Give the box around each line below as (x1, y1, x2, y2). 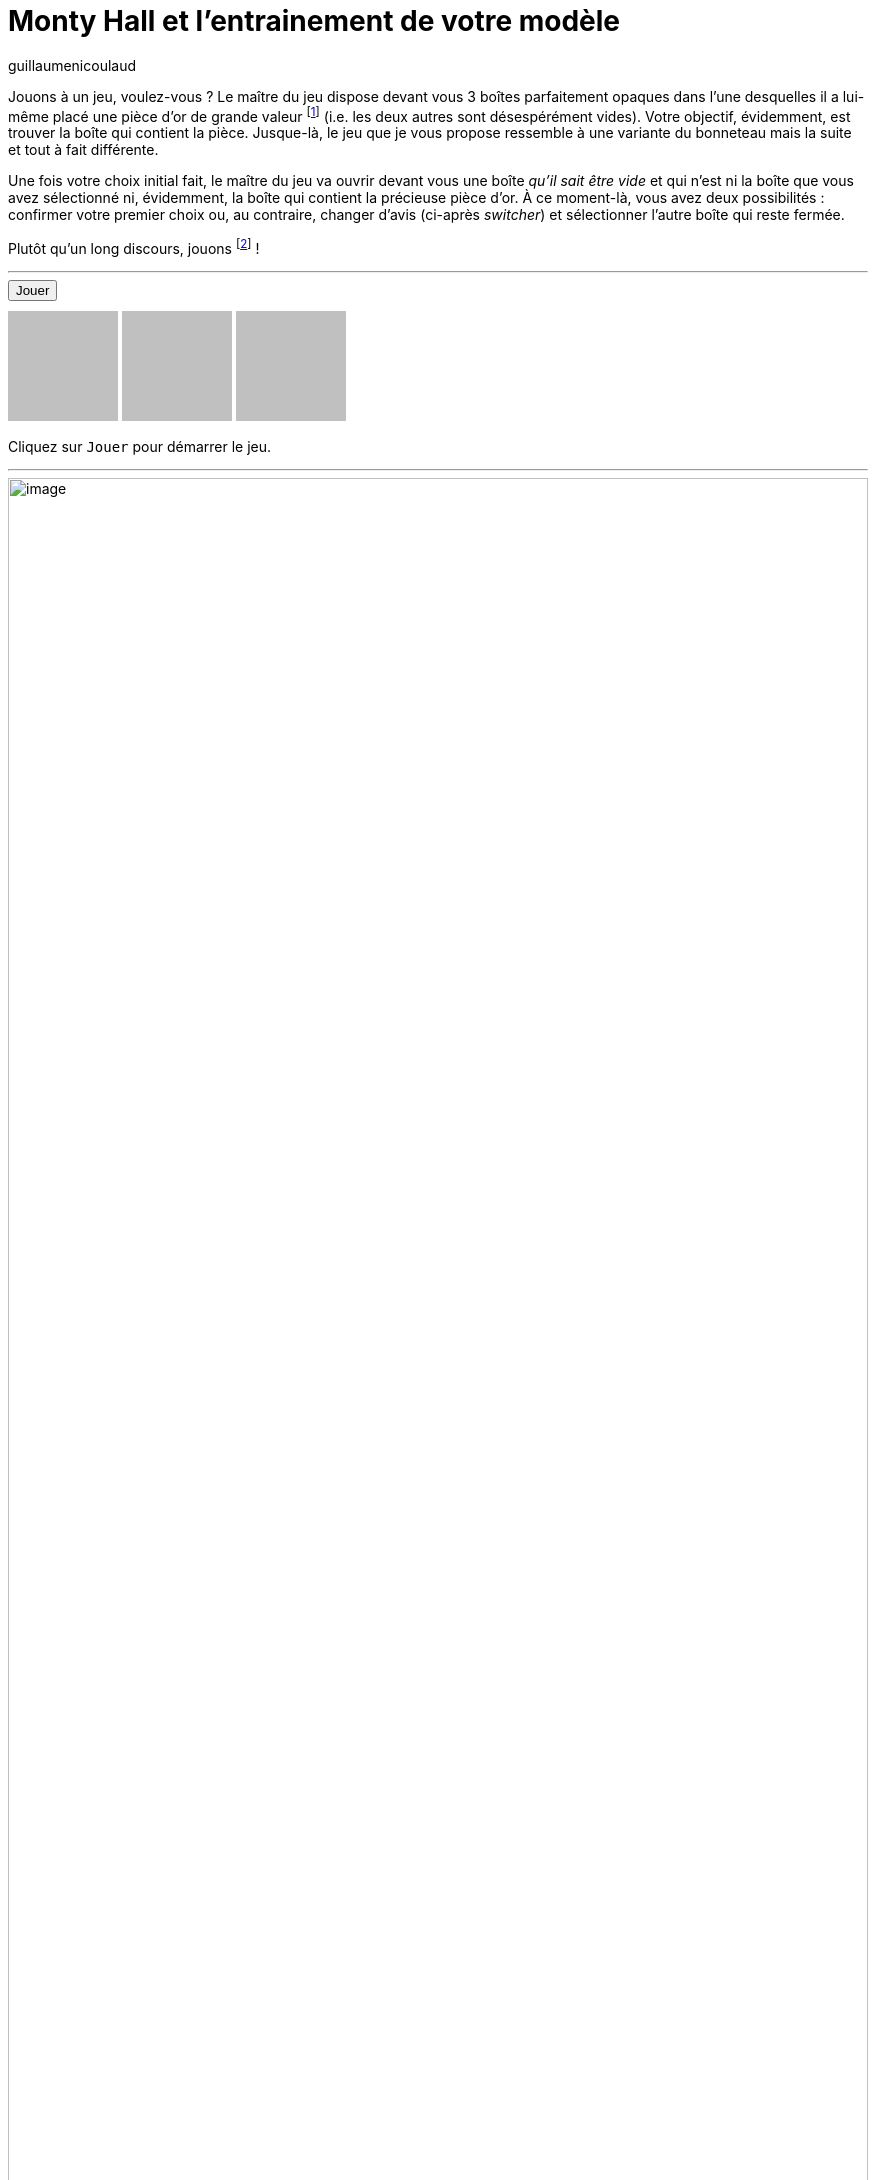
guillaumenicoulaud (8, 56, 137, 74)
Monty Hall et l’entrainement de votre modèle (8, 4, 621, 38)
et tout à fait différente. (8, 141, 159, 159)
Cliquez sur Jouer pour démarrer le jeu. (8, 438, 272, 456)
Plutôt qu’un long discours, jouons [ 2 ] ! (8, 237, 260, 258)
